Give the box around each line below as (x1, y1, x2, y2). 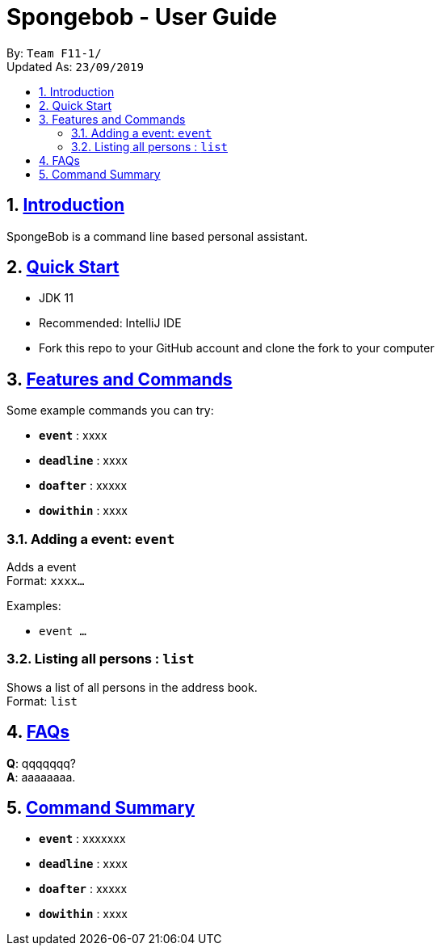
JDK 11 (39, 291, 73, 305)
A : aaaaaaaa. (6, 769, 76, 784)
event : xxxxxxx (39, 832, 126, 846)
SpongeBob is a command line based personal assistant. (6, 229, 308, 243)
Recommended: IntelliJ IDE (39, 316, 182, 331)
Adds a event (6, 560, 77, 575)
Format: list (6, 693, 78, 708)
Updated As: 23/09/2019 (6, 59, 144, 74)
